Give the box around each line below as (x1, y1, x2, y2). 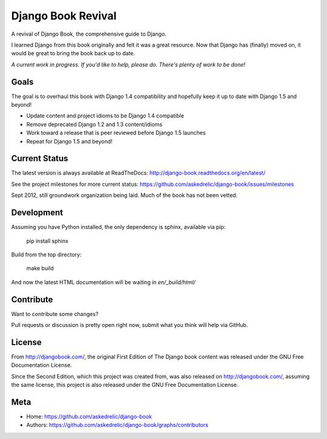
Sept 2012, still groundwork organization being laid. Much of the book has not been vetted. (11, 191, 238, 199)
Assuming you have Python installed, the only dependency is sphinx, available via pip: (11, 223, 226, 231)
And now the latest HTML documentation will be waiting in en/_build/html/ (11, 279, 196, 286)
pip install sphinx (26, 237, 69, 245)
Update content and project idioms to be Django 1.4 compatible (26, 112, 185, 119)
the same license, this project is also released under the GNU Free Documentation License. (11, 381, 239, 389)
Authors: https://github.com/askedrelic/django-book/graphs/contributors (26, 421, 209, 429)
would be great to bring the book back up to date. (11, 50, 136, 57)
